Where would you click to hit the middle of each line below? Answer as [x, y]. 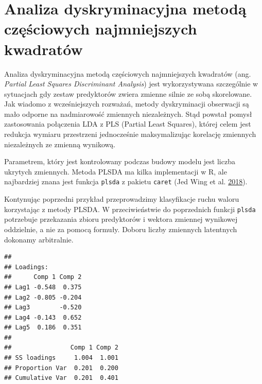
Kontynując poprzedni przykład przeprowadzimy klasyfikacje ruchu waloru [122, 199]
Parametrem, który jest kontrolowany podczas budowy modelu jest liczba [120, 161]
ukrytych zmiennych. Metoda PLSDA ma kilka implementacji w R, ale [116, 171]
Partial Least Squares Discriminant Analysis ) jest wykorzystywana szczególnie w [131, 84]
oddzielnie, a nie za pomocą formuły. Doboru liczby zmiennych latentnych [121, 229]
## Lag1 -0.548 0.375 [43, 287]
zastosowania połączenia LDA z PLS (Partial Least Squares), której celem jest [128, 124]
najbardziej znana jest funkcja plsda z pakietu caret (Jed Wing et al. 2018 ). [126, 181]
